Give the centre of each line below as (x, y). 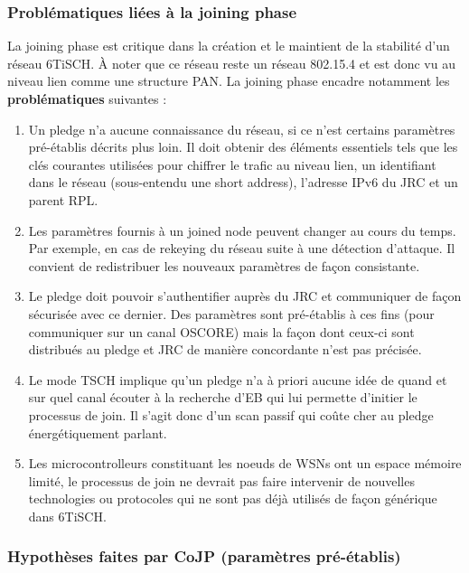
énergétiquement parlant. (98, 432)
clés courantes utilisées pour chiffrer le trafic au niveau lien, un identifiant (232, 164)
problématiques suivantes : (87, 99)
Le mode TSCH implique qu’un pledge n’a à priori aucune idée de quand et (238, 379)
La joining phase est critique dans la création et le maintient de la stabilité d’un (229, 46)
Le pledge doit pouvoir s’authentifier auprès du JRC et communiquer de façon (245, 296)
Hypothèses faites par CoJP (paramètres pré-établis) (204, 556)
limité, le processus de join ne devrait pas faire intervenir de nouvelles (221, 480)
